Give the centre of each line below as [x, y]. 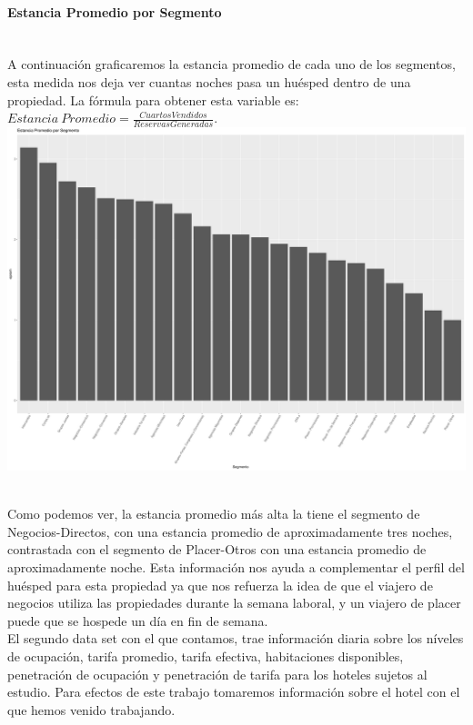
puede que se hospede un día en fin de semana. [138, 620]
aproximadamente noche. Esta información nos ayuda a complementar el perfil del [236, 566]
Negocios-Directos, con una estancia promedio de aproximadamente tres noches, [230, 531]
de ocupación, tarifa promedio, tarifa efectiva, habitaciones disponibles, [206, 655]
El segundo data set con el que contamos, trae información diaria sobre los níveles [236, 638]
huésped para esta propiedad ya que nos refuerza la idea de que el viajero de [220, 585]
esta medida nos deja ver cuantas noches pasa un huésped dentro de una [209, 81]
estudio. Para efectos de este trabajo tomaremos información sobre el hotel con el [234, 692]
